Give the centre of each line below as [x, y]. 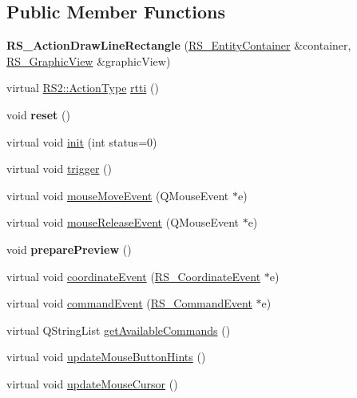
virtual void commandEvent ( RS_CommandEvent [129, 303]
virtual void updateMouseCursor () [92, 383]
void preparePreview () [69, 249]
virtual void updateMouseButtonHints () [106, 357]
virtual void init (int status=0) [82, 141]
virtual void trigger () [59, 169]
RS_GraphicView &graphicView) [89, 60]
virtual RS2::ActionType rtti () [83, 88]
